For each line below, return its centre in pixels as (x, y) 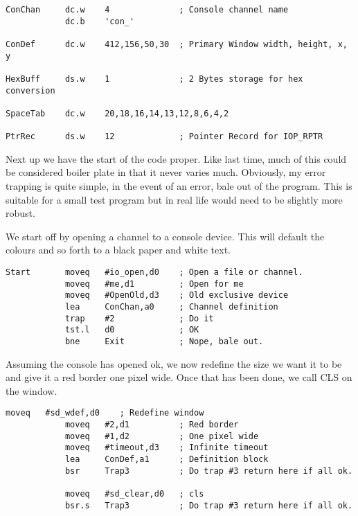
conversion (30, 90)
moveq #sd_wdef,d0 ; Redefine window (105, 413)
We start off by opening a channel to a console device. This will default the (165, 236)
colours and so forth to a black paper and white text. (118, 250)
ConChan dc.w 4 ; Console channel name (147, 10)
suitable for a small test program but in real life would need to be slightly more (174, 199)
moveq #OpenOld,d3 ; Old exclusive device (177, 295)
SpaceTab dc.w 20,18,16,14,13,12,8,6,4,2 (117, 113)
